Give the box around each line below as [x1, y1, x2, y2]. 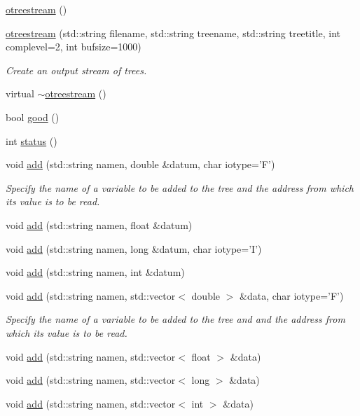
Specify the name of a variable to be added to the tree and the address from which [6, 180, 354, 195]
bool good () [6, 109, 60, 124]
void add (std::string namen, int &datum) [6, 265, 185, 279]
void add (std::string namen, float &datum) [6, 217, 193, 232]
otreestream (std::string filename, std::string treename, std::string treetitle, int [6, 25, 340, 40]
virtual [6, 86, 34, 101]
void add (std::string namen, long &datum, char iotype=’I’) [6, 241, 262, 256]
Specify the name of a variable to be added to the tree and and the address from [6, 312, 345, 326]
